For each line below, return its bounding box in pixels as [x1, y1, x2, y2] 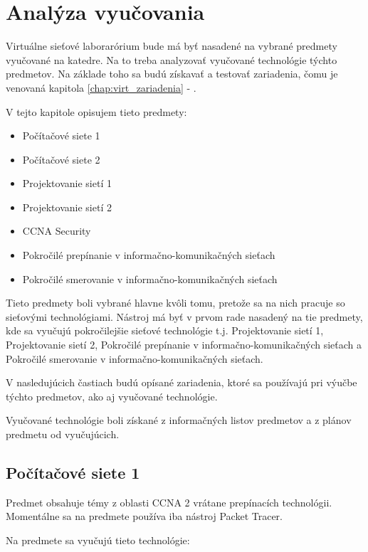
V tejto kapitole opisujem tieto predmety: [6, 104, 187, 119]
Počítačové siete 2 [22, 152, 100, 166]
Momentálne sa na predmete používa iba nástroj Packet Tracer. [6, 509, 283, 524]
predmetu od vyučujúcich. [6, 427, 120, 441]
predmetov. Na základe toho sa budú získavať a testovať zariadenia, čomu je [6, 66, 338, 81]
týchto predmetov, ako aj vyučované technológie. [6, 388, 218, 403]
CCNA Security [22, 223, 91, 238]
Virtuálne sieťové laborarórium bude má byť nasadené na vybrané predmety [6, 38, 337, 53]
